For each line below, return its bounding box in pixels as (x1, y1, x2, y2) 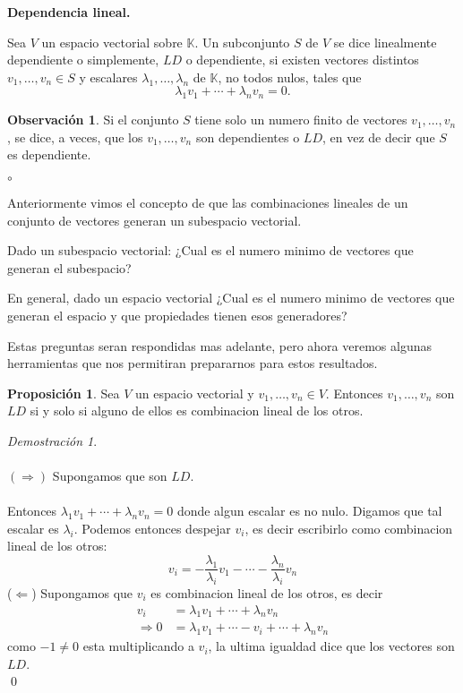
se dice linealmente (333, 32, 437, 51)
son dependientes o (195, 127, 300, 146)
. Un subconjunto (194, 32, 290, 51)
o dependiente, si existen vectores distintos (185, 50, 419, 69)
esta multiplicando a (82, 637, 194, 655)
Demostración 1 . (7, 431, 98, 449)
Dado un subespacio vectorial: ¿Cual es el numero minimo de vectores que (7, 241, 414, 260)
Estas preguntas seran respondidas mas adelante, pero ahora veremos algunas (7, 336, 432, 355)
